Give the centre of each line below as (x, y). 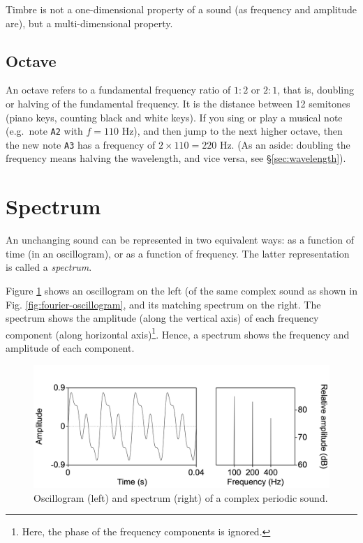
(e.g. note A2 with (44, 131)
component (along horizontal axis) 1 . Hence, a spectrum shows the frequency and (178, 333)
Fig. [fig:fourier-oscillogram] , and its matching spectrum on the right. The (163, 304)
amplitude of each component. (70, 348)
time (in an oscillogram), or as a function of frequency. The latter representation (178, 253)
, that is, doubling (316, 90)
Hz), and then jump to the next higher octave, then (232, 131)
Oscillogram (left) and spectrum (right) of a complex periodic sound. (181, 497)
